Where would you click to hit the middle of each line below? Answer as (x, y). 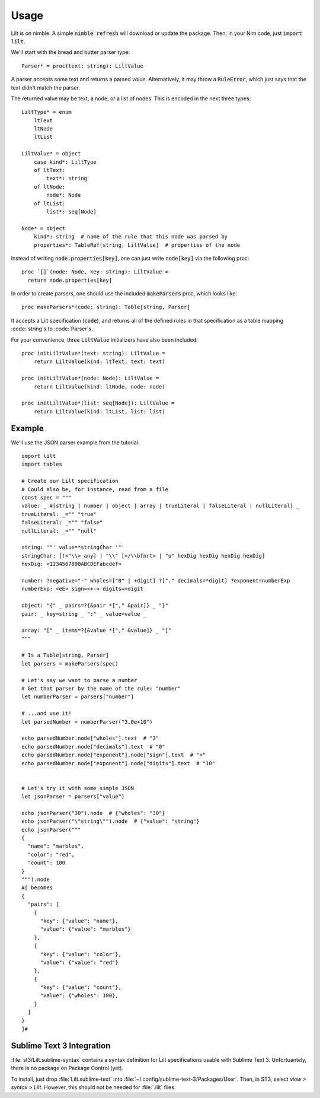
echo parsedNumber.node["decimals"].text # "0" (93, 747)
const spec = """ (47, 498)
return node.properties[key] (70, 280)
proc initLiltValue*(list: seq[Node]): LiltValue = (98, 403)
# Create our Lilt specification (70, 481)
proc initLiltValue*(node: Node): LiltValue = (90, 378)
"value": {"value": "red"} (79, 962)
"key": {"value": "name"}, (79, 921)
